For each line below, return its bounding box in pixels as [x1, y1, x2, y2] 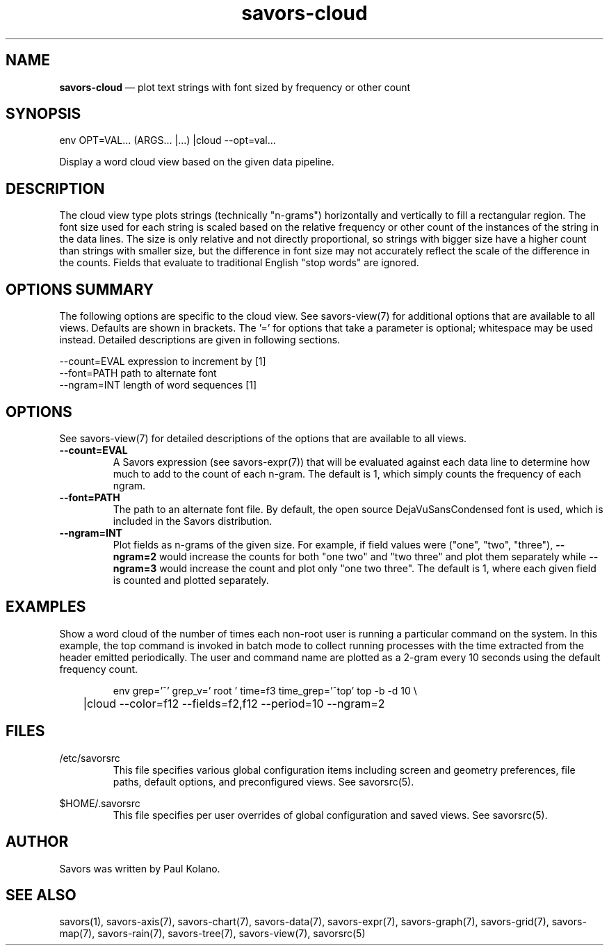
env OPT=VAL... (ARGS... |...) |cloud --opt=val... [59, 134, 276, 147]
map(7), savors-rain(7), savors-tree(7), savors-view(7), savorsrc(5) [59, 927, 366, 940]
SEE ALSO [6, 886, 76, 904]
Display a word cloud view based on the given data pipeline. [59, 156, 334, 168]
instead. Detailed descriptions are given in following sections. [59, 334, 341, 346]
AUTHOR [6, 833, 69, 851]
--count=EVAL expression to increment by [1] [59, 355, 266, 368]
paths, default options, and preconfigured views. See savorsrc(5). [113, 775, 414, 788]
